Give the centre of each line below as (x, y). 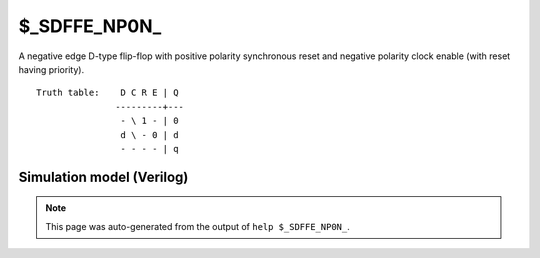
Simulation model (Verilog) (103, 176)
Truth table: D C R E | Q (107, 93)
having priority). (51, 69)
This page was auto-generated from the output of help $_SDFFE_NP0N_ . (197, 226)
